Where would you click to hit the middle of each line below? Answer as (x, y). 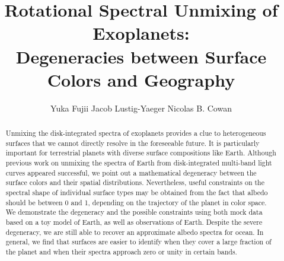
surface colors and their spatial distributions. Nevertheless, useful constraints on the (135, 182)
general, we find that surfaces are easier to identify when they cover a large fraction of (138, 242)
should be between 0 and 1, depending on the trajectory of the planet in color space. (136, 202)
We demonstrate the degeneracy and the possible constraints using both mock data (134, 212)
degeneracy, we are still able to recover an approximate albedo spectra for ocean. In (135, 232)
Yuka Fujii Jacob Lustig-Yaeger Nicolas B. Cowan (141, 108)
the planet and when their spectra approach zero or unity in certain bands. (121, 251)
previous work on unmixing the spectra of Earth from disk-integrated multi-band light (139, 163)
